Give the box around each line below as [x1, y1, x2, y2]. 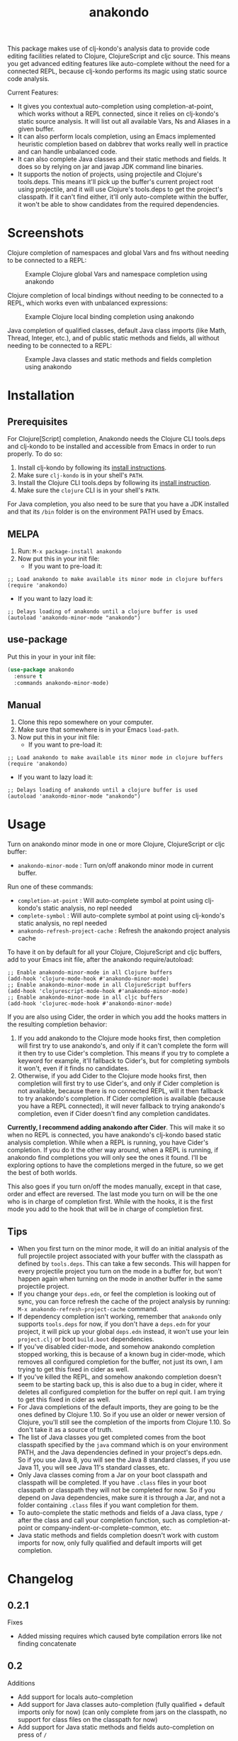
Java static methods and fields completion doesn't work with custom [17, 1531, 220, 1539]
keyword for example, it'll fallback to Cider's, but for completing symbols [17, 1056, 230, 1065]
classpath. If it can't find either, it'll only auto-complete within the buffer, [17, 192, 228, 201]
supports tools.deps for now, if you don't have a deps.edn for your [17, 1319, 211, 1328]
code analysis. [7, 75, 50, 83]
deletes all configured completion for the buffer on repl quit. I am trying [17, 1387, 225, 1396]
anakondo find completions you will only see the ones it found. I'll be [7, 1154, 208, 1162]
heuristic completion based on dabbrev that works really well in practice [17, 140, 229, 148]
